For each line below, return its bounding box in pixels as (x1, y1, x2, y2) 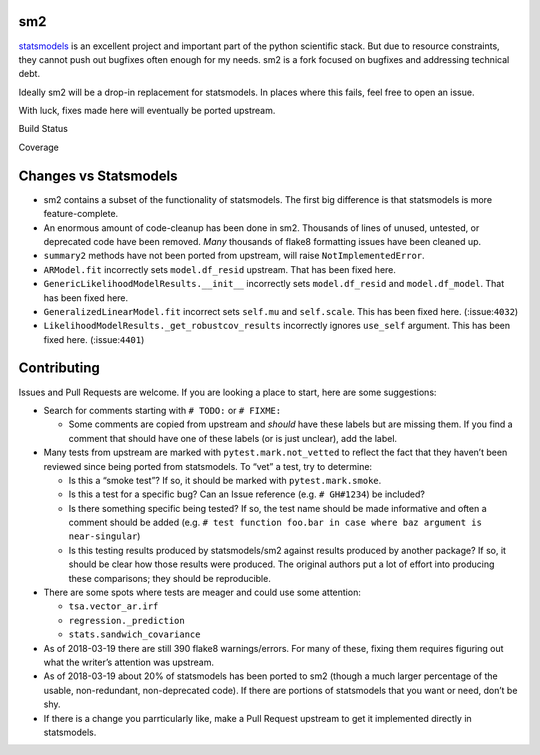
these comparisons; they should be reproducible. (68, 572, 272, 584)
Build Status (18, 123, 69, 135)
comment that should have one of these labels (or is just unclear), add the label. (68, 432, 398, 444)
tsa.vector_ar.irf (68, 601, 159, 612)
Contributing (18, 360, 100, 377)
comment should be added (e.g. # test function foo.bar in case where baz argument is (68, 516, 482, 529)
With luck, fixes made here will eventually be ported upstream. (18, 105, 276, 117)
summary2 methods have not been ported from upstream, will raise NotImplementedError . (43, 250, 425, 262)
